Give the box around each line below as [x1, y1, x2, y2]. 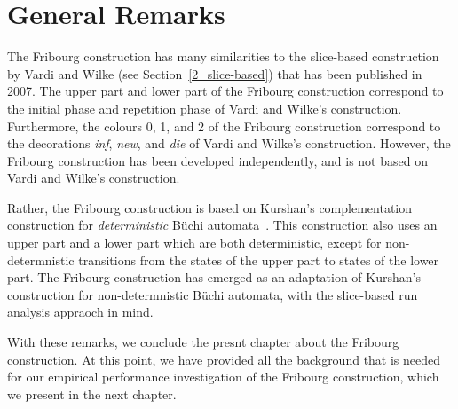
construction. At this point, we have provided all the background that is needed [7, 350, 441, 368]
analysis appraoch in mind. [7, 303, 154, 321]
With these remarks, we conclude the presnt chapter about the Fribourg [7, 333, 399, 351]
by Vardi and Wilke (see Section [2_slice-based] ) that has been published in [7, 64, 422, 83]
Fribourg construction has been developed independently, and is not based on [7, 151, 428, 169]
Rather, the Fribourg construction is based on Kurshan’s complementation [7, 198, 413, 216]
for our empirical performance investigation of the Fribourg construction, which [7, 367, 439, 386]
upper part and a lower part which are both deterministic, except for [7, 233, 382, 252]
